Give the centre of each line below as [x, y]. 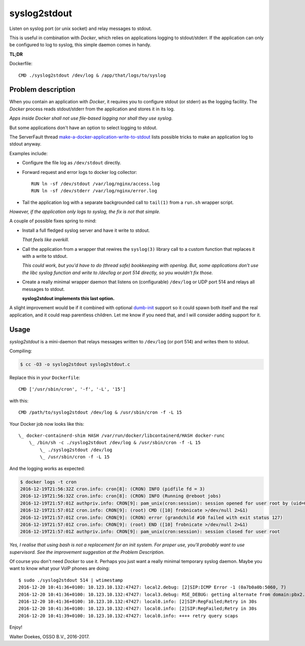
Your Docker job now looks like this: [47, 424]
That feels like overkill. [46, 240]
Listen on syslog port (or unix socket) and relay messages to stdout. [81, 28]
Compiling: [21, 351]
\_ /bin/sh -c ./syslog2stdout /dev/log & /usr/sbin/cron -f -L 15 [115, 443]
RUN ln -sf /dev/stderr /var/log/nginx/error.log [94, 191]
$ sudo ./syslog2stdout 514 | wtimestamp [71, 580]
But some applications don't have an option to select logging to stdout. [83, 128]
